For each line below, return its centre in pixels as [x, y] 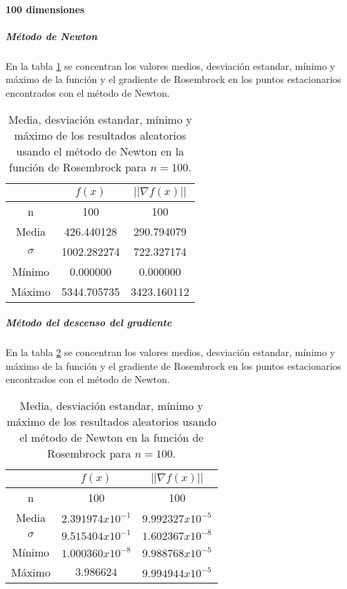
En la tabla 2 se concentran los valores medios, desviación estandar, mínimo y [170, 352]
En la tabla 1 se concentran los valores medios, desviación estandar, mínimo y [170, 65]
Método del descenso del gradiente [89, 322]
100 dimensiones [45, 9]
